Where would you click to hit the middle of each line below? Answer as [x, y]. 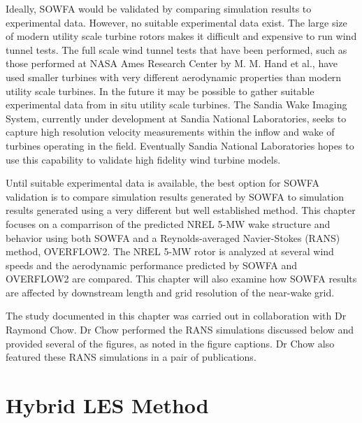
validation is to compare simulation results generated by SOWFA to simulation [175, 196]
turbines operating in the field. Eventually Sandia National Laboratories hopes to [180, 145]
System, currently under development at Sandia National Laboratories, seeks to [176, 118]
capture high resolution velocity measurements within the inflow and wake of [170, 132]
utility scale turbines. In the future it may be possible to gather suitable [160, 91]
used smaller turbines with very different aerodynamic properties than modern [174, 77]
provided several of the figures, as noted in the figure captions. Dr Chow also [170, 343]
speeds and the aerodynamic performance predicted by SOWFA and [152, 265]
